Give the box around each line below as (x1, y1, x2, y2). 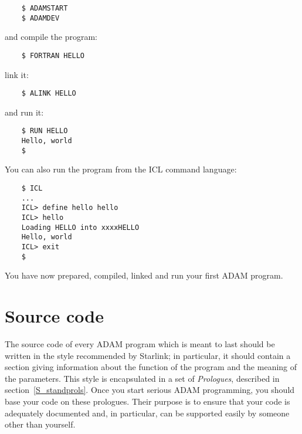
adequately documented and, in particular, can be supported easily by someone (5, 406, 290, 419)
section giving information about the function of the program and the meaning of (5, 361, 297, 373)
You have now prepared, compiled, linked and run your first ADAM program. (5, 269, 283, 282)
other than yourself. (5, 418, 76, 430)
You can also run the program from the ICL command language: (5, 163, 237, 175)
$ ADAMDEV (21, 13, 60, 22)
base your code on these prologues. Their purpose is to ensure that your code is (5, 395, 290, 407)
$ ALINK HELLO (21, 89, 76, 98)
